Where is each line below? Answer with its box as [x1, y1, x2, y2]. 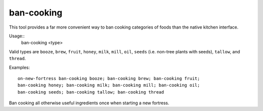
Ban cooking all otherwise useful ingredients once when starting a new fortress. [9, 100, 169, 106]
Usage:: [9, 33, 25, 39]
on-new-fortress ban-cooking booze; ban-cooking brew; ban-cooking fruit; [18, 76, 200, 81]
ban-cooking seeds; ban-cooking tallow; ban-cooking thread [18, 89, 164, 95]
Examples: [9, 64, 30, 70]
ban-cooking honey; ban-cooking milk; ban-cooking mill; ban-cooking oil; [18, 82, 200, 88]
